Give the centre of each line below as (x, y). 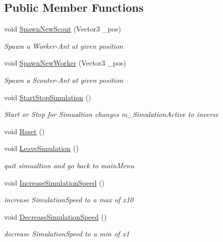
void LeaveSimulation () (41, 148)
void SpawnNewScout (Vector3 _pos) (63, 29)
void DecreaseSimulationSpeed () (55, 216)
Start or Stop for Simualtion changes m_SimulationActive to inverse (111, 114)
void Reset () (24, 131)
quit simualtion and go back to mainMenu (69, 165)
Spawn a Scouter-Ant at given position (64, 80)
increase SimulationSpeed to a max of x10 (69, 200)
